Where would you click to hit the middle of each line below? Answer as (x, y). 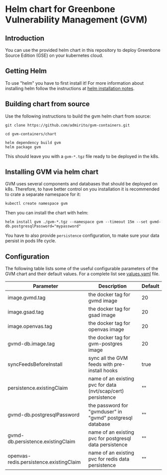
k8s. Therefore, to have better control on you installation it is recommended (83, 189)
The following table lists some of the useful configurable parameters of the (82, 269)
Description (113, 286)
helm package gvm (23, 147)
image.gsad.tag (26, 312)
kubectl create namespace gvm (37, 204)
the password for (108, 406)
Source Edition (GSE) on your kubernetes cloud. (54, 55)
